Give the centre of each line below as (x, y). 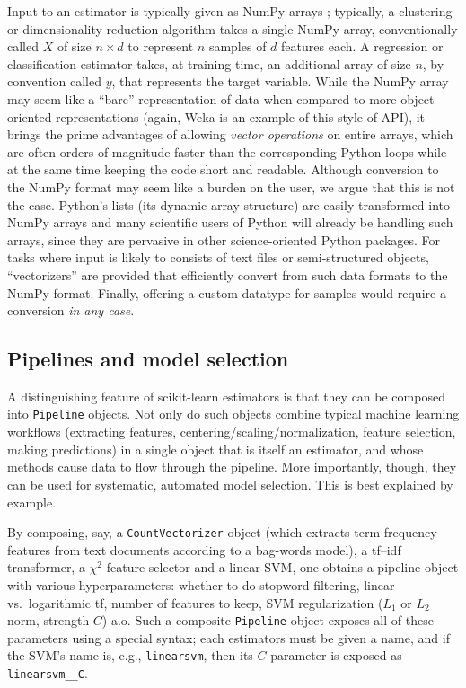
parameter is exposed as (336, 655)
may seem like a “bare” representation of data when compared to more (202, 98)
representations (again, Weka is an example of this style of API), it (241, 116)
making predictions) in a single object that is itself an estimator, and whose (215, 449)
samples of (237, 46)
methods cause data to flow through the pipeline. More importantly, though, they (232, 467)
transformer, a (46, 567)
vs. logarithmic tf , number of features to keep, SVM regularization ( (195, 602)
